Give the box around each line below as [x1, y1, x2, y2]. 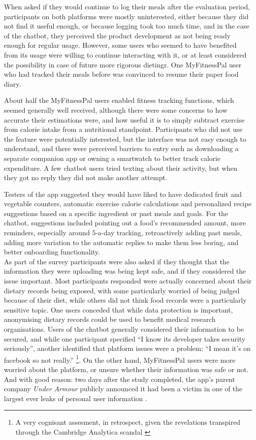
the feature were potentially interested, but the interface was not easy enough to [4, 133, 246, 144]
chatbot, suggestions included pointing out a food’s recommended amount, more [4, 218, 246, 228]
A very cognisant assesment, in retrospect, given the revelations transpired [15, 417, 240, 427]
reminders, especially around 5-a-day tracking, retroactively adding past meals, [4, 227, 242, 238]
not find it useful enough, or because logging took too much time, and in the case [4, 21, 250, 31]
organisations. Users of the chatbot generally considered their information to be [4, 324, 244, 334]
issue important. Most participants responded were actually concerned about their [4, 276, 252, 286]
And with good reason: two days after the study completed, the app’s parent [4, 374, 235, 384]
